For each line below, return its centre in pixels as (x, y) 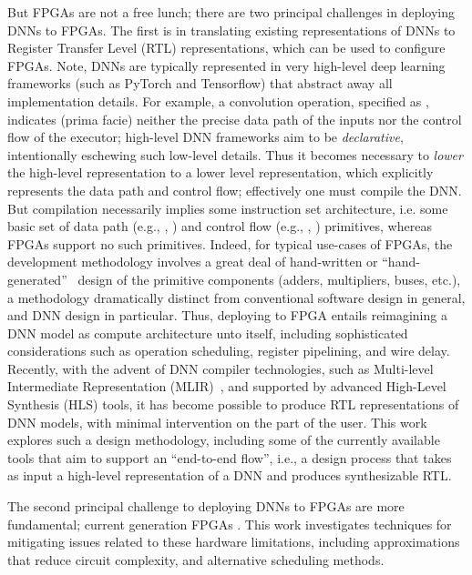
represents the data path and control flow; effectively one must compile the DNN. (235, 190)
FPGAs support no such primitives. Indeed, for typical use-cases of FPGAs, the (230, 243)
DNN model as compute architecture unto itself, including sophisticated (208, 333)
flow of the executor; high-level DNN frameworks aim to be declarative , (205, 137)
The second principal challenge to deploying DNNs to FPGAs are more (206, 506)
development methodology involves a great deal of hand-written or (193, 262)
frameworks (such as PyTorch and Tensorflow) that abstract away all (200, 83)
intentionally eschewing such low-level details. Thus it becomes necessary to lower (235, 154)
